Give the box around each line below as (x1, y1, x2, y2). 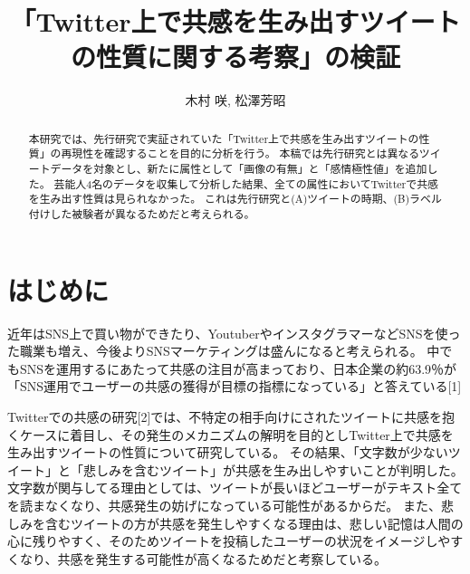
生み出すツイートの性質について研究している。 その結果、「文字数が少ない (7, 443, 448, 462)
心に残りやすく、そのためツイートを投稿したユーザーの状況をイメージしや (7, 531, 451, 550)
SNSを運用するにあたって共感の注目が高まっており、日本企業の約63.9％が (19, 359, 457, 378)
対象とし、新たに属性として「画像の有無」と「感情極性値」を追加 (93, 161, 427, 177)
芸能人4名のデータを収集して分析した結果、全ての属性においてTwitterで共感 (53, 176, 438, 191)
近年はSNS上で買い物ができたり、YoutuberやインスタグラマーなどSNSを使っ (7, 323, 461, 342)
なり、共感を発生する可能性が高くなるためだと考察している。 (19, 549, 388, 568)
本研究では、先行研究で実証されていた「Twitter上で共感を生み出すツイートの (28, 130, 419, 146)
